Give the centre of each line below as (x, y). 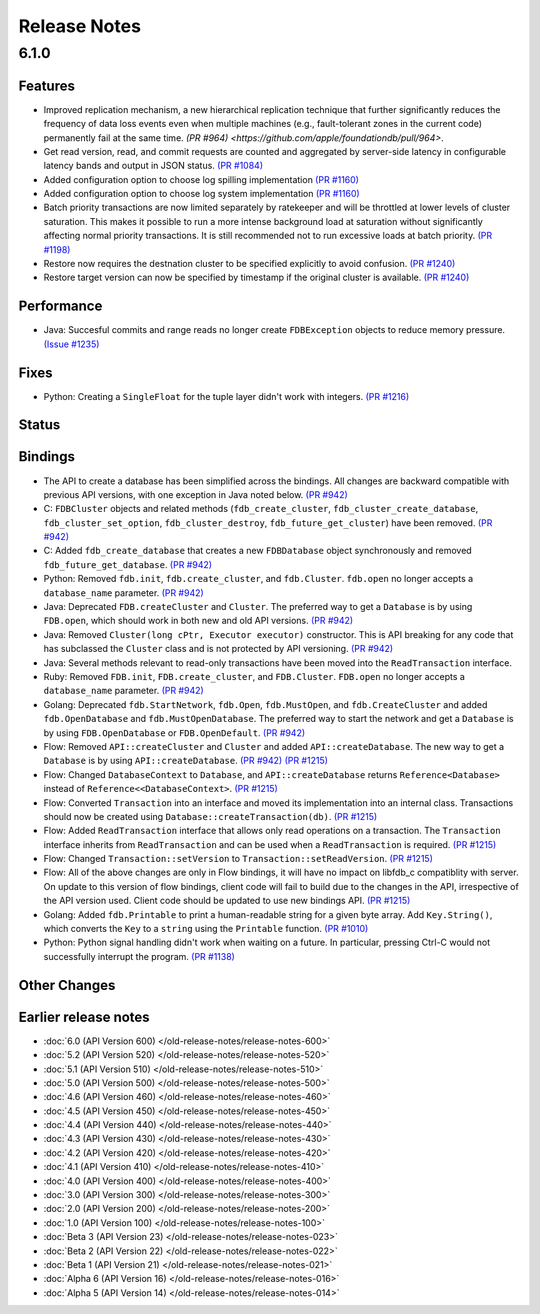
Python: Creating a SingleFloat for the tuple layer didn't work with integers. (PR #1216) (226, 396)
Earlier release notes (84, 1016)
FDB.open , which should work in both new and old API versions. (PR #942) (198, 621)
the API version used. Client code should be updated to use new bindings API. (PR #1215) (227, 901)
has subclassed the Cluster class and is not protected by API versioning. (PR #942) (218, 649)
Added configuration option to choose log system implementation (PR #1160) (201, 194)
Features (46, 85)
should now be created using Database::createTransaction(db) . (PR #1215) (210, 816)
